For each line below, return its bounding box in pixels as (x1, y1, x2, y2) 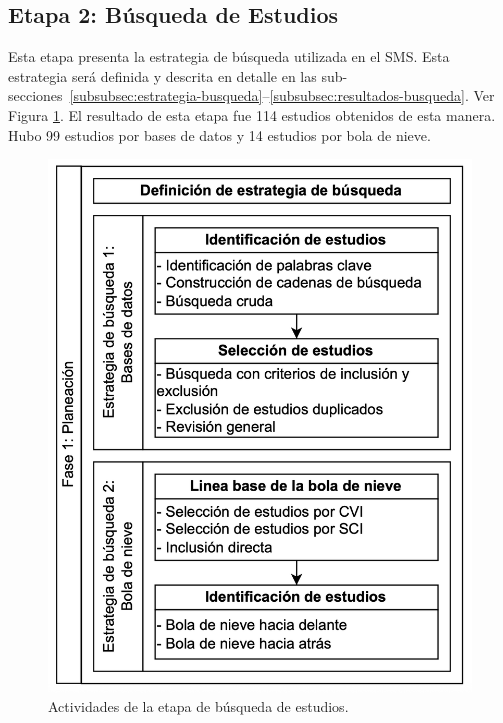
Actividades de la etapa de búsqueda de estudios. (48, 696, 349, 717)
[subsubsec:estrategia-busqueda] (69, 85, 263, 106)
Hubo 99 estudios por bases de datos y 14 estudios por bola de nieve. (8, 124, 431, 145)
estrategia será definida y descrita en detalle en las (8, 65, 317, 86)
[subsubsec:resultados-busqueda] (269, 85, 465, 106)
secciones (8, 85, 63, 106)
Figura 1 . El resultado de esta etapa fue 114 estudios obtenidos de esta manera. (8, 104, 496, 125)
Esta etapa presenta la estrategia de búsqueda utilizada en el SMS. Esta (8, 46, 450, 67)
